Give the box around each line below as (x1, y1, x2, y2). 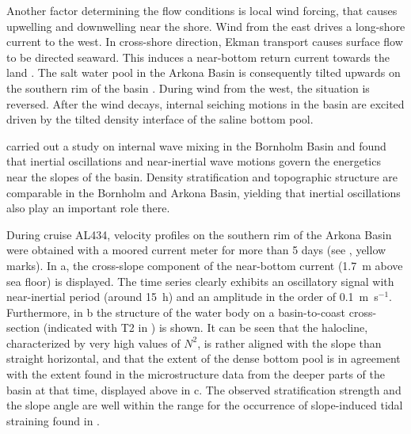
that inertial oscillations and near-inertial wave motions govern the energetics (6, 153, 381, 169)
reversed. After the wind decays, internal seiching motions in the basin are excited (6, 95, 405, 112)
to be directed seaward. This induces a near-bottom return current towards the (6, 48, 390, 65)
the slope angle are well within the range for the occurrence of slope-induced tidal (6, 397, 403, 413)
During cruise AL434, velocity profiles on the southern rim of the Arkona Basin (6, 226, 392, 242)
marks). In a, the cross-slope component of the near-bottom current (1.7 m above (6, 257, 403, 273)
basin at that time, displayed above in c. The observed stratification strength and (6, 381, 401, 398)
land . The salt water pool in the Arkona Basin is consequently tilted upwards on (6, 64, 401, 81)
